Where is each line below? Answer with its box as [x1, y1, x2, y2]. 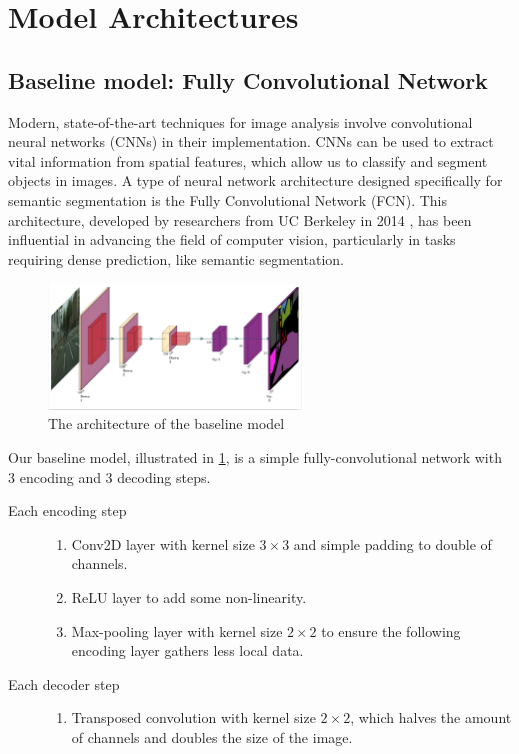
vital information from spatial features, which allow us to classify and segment [8, 150, 488, 171]
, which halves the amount [350, 707, 512, 728]
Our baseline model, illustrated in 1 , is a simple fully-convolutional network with [8, 446, 502, 467]
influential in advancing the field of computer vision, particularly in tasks [8, 229, 456, 250]
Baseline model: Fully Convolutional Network [8, 64, 488, 95]
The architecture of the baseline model [48, 413, 285, 434]
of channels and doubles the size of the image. [71, 726, 353, 747]
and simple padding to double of [293, 533, 492, 554]
